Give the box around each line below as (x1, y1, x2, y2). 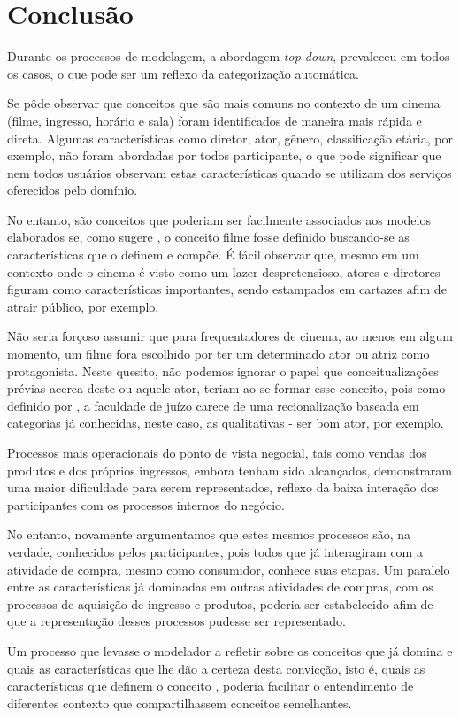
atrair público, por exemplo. (7, 297, 159, 315)
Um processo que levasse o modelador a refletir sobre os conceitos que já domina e (7, 641, 453, 660)
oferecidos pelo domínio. (7, 181, 138, 199)
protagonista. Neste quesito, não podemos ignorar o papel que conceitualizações (7, 361, 439, 380)
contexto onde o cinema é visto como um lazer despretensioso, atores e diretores (7, 262, 441, 281)
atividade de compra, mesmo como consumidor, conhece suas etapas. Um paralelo (7, 560, 450, 578)
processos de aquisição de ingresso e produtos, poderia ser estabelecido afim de (7, 594, 433, 613)
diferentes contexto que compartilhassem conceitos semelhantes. (7, 693, 352, 712)
